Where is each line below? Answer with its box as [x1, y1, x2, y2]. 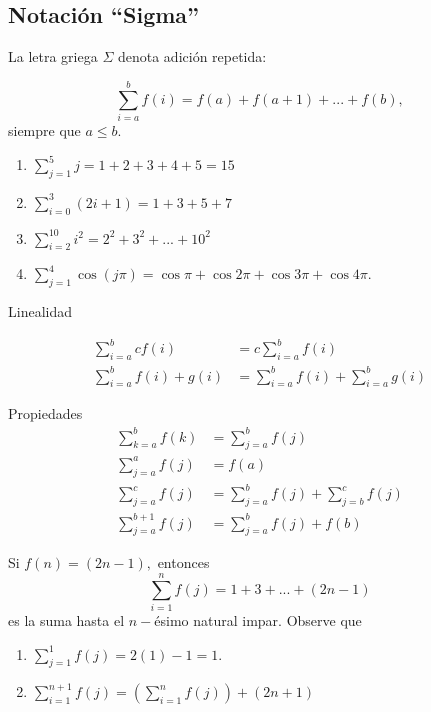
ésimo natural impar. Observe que [154, 610, 362, 631]
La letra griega [8, 46, 98, 67]
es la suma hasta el [8, 610, 125, 631]
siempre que [8, 119, 81, 140]
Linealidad [8, 301, 72, 322]
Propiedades [8, 403, 83, 424]
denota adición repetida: [117, 46, 267, 67]
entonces [157, 552, 210, 573]
